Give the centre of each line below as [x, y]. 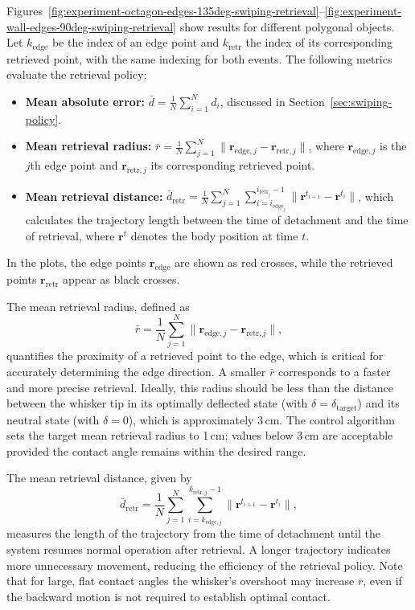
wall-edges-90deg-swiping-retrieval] [91, 26]
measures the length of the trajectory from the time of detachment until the [194, 533]
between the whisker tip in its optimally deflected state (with [157, 403]
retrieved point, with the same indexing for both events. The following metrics [199, 58]
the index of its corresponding [319, 42]
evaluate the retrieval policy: [77, 74]
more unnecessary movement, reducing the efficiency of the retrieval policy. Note [205, 565]
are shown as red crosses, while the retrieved [284, 262]
